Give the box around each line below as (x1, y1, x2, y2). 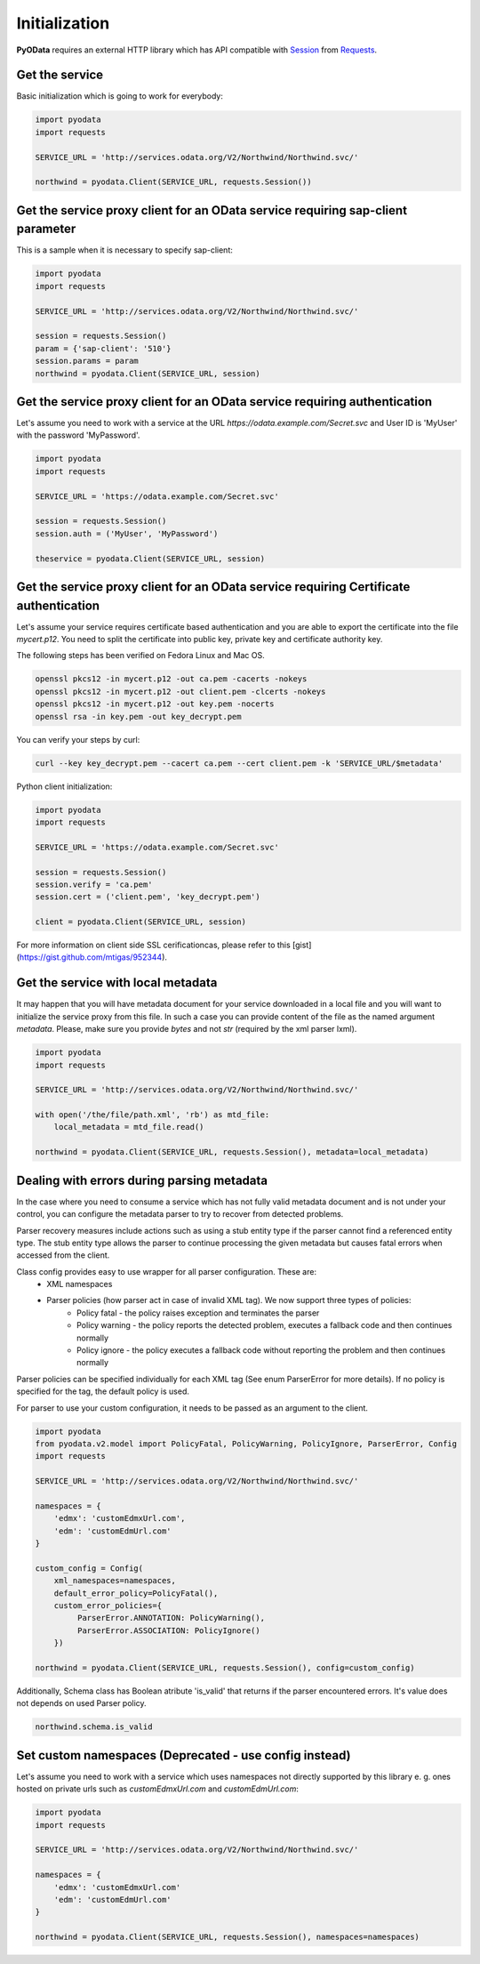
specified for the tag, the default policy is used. (16, 1386, 190, 1397)
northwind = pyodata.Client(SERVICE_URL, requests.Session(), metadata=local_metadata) (35, 1147, 429, 1157)
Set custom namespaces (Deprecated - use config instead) (16, 1748, 351, 1763)
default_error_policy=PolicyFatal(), (53, 1588, 219, 1598)
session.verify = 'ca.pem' (35, 879, 153, 889)
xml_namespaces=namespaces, (53, 1575, 177, 1586)
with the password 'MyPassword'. (16, 430, 140, 440)
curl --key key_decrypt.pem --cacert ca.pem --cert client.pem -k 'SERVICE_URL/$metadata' (35, 758, 444, 769)
